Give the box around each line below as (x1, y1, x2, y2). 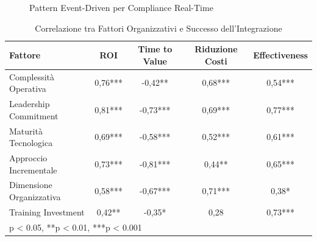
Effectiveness (253, 48, 308, 61)
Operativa (9, 82, 46, 95)
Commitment (9, 109, 59, 122)
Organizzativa (9, 190, 61, 203)
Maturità (9, 124, 43, 137)
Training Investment (9, 205, 85, 218)
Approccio (9, 151, 48, 164)
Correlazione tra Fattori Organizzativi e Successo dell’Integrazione (35, 21, 282, 34)
